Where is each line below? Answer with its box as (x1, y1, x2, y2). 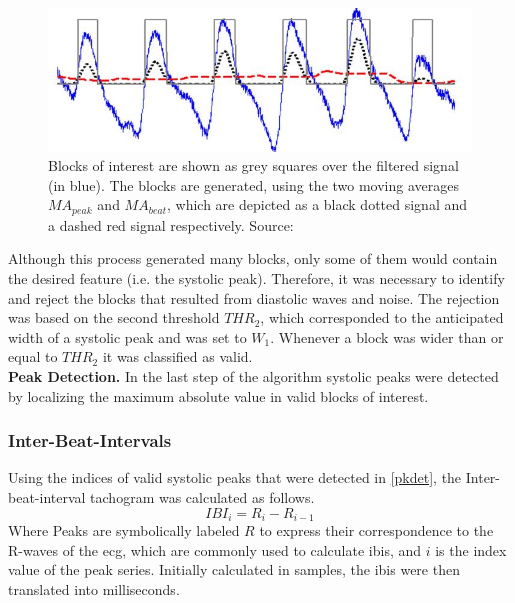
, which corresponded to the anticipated (260, 307, 504, 328)
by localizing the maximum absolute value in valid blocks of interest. (8, 385, 429, 406)
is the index (435, 539, 507, 560)
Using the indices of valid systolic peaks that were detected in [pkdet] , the (8, 467, 462, 488)
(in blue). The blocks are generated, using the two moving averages (48, 174, 459, 195)
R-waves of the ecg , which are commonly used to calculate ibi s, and (8, 539, 422, 560)
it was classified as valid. (102, 346, 253, 367)
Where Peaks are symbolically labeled (8, 519, 240, 540)
